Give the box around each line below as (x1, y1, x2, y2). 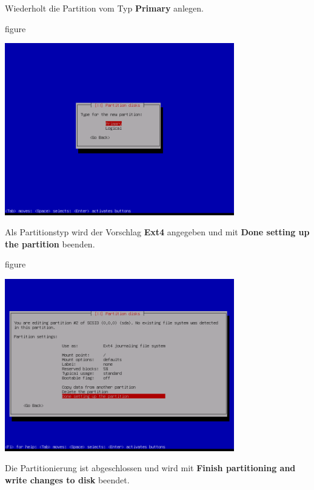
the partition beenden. (5, 237, 95, 250)
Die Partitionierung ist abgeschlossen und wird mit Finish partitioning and (5, 461, 296, 474)
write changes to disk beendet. (5, 473, 130, 486)
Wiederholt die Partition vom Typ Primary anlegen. (5, 2, 204, 14)
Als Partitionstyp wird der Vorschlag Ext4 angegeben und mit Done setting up (5, 226, 310, 238)
